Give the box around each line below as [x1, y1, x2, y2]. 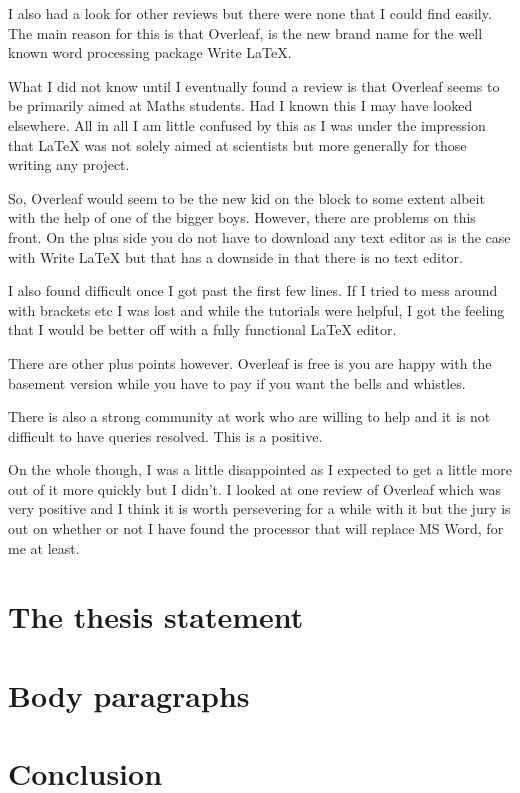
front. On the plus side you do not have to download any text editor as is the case [8, 226, 511, 247]
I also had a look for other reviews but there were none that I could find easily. [8, 3, 492, 23]
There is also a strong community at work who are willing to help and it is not [8, 406, 491, 427]
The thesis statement [8, 596, 304, 637]
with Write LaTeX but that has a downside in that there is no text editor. [8, 246, 463, 267]
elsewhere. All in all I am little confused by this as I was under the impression [8, 114, 486, 135]
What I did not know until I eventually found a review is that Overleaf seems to [8, 75, 500, 96]
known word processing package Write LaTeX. [8, 42, 292, 63]
